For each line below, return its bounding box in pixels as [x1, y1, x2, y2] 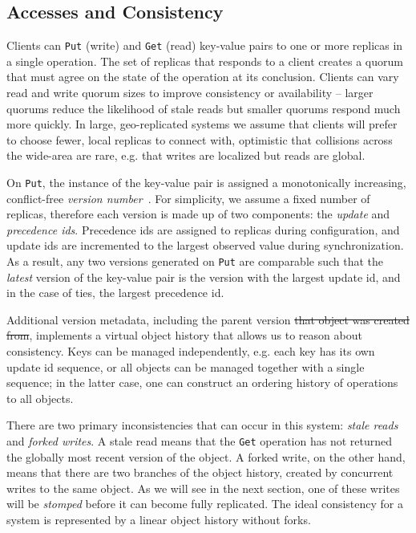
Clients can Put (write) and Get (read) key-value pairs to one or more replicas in [6, 37, 403, 54]
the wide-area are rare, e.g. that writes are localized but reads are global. [6, 147, 366, 164]
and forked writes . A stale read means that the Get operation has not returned [6, 433, 393, 450]
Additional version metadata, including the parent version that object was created [6, 311, 410, 328]
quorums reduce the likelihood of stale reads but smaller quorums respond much [6, 100, 401, 116]
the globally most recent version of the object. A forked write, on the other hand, [6, 448, 406, 465]
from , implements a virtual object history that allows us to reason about [6, 327, 362, 344]
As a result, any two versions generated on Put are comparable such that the [6, 253, 384, 270]
